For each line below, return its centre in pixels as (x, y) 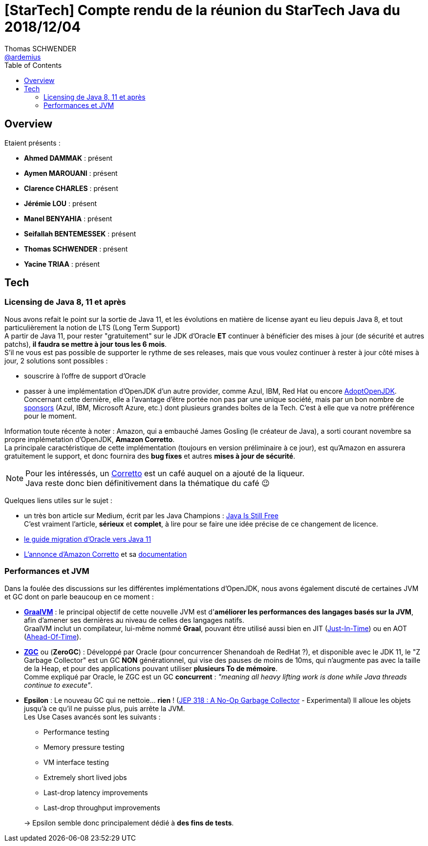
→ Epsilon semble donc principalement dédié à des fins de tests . (129, 823)
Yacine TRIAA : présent (62, 264)
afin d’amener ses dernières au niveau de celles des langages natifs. (134, 620)
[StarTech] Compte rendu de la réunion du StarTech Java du (202, 10)
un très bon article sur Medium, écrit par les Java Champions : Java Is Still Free (151, 515)
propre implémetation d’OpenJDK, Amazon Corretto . (90, 439)
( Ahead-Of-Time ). (53, 636)
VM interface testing (76, 762)
